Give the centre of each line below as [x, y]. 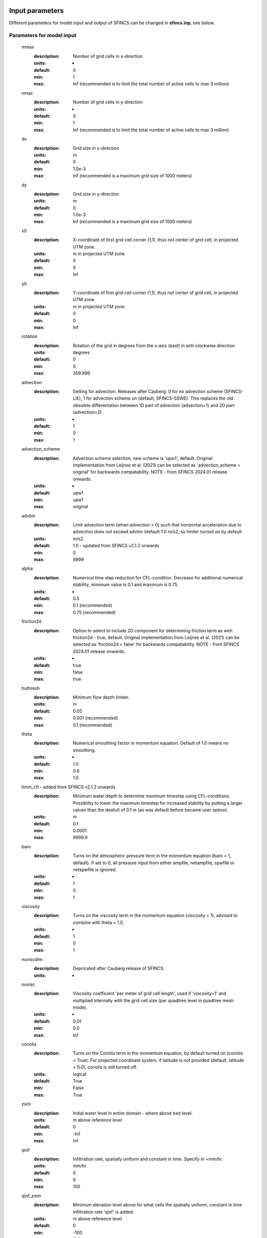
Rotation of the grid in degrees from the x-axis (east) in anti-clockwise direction [154, 345]
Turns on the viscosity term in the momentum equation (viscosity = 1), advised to [155, 916]
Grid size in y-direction [96, 194]
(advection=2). [88, 412]
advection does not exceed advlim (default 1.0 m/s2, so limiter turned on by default [157, 532]
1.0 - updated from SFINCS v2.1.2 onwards [116, 546]
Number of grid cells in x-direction [108, 56]
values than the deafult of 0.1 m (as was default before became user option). [151, 810]
